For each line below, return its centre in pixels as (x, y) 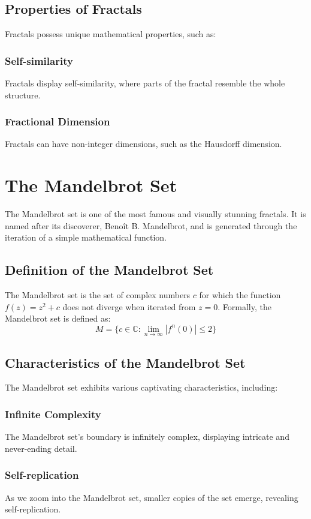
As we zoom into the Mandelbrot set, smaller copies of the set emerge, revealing (152, 497)
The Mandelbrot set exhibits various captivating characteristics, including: (141, 387)
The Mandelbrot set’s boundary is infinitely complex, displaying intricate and (147, 436)
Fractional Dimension (58, 121)
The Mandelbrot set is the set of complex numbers (98, 295)
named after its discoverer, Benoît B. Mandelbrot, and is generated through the (151, 225)
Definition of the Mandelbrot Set (109, 270)
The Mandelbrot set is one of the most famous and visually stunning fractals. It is (155, 214)
